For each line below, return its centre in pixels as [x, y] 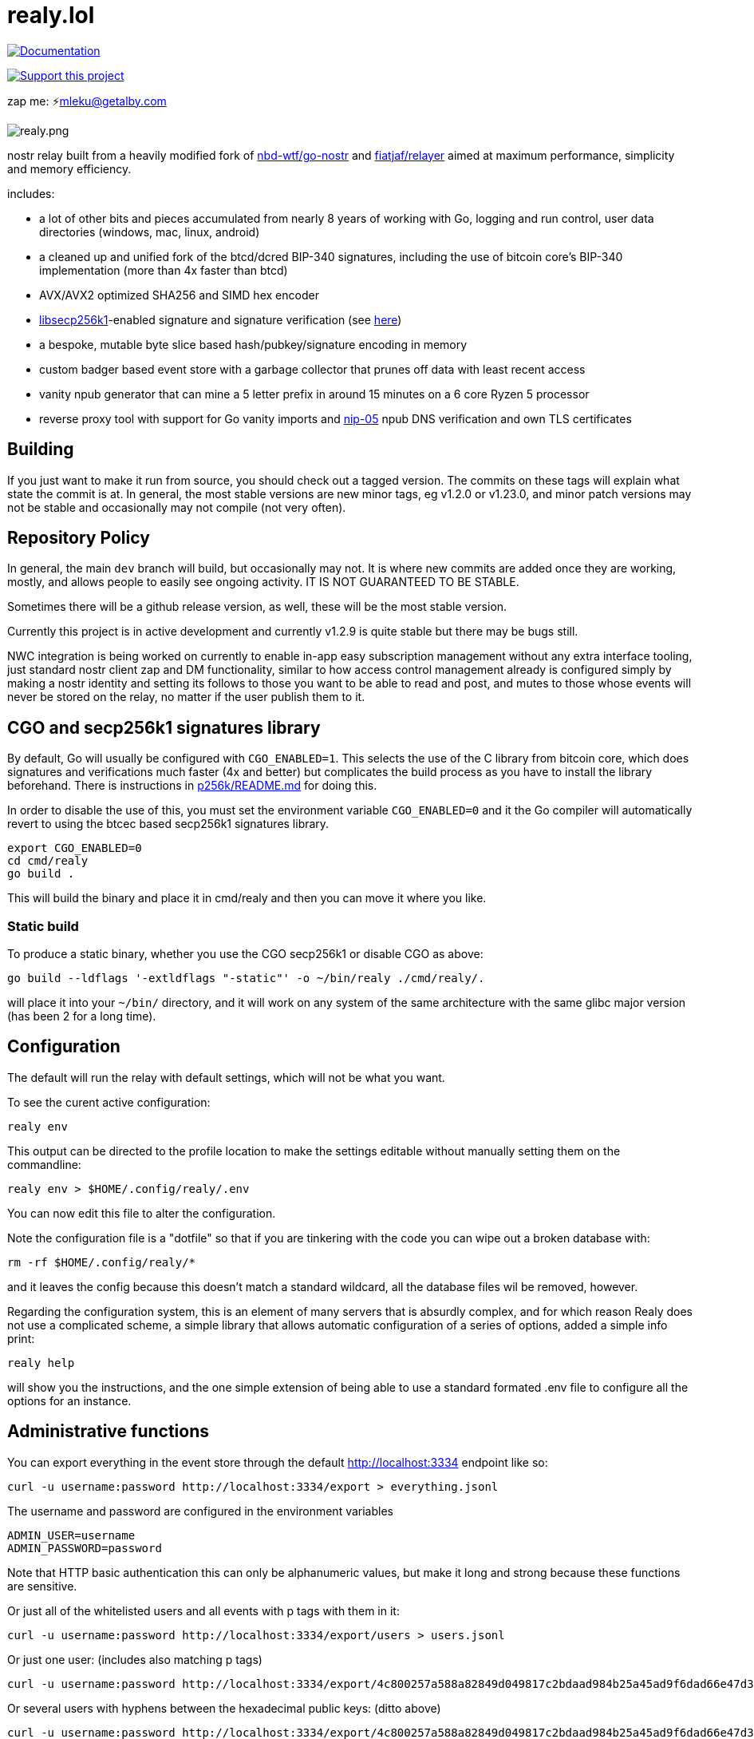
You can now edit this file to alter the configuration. [142, 1213]
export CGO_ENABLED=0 [75, 848]
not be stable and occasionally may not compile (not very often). [177, 507]
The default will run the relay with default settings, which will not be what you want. [226, 1077]
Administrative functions [108, 1432]
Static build [43, 926]
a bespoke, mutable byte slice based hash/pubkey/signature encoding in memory [253, 344]
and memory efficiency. [69, 168]
